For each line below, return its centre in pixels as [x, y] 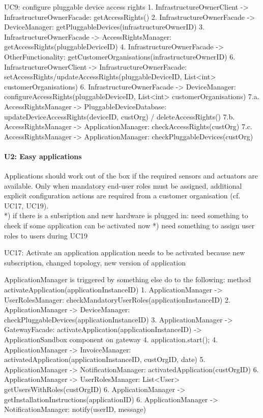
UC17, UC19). [26, 205]
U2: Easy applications [43, 156]
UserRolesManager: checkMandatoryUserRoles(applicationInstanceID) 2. [117, 299]
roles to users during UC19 [46, 235]
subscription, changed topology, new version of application [95, 262]
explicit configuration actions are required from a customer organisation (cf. [122, 196]
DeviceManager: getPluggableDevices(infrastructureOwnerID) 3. [104, 27]
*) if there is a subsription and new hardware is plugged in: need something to [126, 215]
